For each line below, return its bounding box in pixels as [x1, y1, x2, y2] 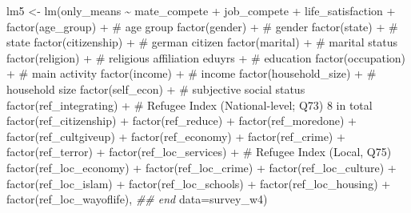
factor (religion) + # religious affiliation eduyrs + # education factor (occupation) [6, 49, 406, 66]
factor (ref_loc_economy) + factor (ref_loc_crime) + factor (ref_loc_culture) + [6, 159, 397, 175]
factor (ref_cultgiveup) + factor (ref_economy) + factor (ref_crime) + [6, 127, 345, 144]
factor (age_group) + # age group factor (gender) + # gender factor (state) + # [6, 18, 398, 34]
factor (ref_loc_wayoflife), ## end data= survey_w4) [6, 191, 268, 207]
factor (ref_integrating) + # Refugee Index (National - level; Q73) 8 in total [6, 96, 373, 113]
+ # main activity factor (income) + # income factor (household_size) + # [6, 65, 377, 82]
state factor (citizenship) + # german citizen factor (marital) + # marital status [6, 34, 398, 50]
